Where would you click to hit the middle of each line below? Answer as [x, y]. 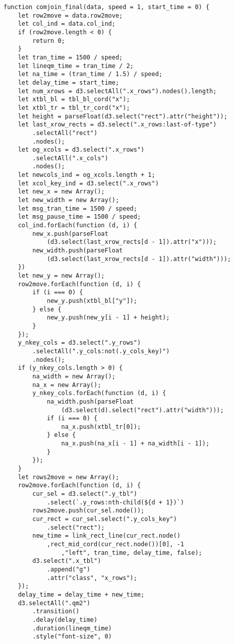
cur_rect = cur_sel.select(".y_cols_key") [105, 519]
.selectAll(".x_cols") [70, 158]
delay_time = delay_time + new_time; [81, 594]
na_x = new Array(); [67, 385]
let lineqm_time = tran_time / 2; [76, 66]
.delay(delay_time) [65, 620]
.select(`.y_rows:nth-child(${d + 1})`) [115, 502]
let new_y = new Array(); [61, 276]
